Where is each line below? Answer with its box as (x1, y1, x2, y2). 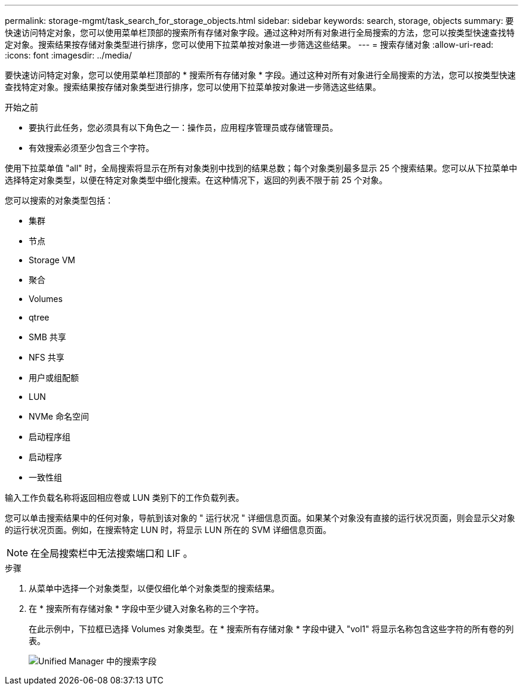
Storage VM (29, 255, 75, 265)
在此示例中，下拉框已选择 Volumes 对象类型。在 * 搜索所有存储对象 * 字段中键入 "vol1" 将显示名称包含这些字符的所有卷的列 (29, 624, 514, 634)
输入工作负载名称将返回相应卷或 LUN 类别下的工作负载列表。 (5, 492, 244, 503)
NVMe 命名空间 (29, 411, 89, 421)
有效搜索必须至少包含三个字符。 (29, 143, 154, 153)
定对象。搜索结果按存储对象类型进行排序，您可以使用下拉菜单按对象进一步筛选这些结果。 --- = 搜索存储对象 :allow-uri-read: (5, 39, 494, 50)
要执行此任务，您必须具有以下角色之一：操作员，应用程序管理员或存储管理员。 (29, 122, 338, 133)
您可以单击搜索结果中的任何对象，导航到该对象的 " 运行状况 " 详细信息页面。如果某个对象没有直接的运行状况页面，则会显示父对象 (5, 513, 515, 523)
